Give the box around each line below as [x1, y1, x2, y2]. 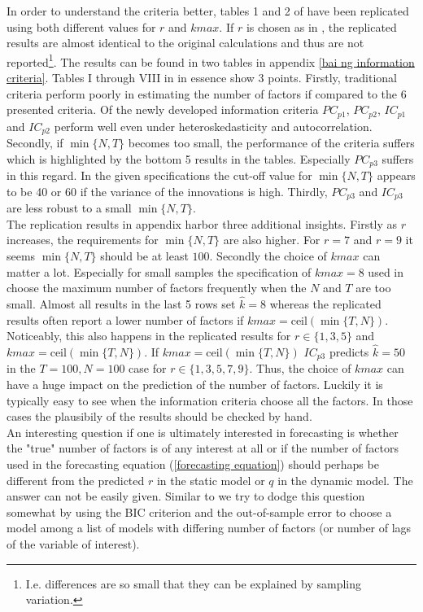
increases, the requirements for [7, 231, 159, 248]
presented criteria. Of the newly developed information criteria [7, 101, 319, 118]
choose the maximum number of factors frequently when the [7, 279, 307, 296]
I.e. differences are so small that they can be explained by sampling [25, 575, 361, 592]
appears [377, 167, 416, 184]
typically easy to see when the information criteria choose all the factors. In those [7, 391, 413, 409]
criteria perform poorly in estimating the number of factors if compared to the [7, 85, 397, 102]
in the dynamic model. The [277, 471, 413, 488]
